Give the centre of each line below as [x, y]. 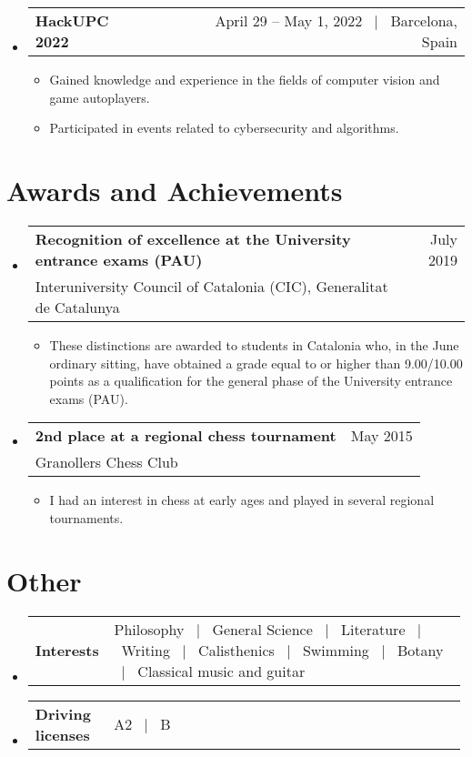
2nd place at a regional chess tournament [186, 436]
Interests [67, 650]
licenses [62, 734]
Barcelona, [424, 20]
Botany [420, 650]
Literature [373, 629]
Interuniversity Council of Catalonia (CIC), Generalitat [211, 286]
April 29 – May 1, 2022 [289, 20]
